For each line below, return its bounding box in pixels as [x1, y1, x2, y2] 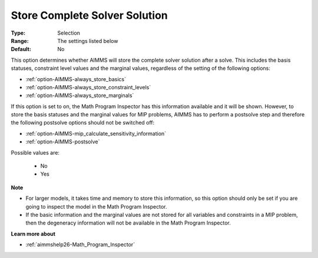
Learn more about [11, 230, 56, 237]
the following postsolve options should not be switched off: [11, 119, 155, 126]
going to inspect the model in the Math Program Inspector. [25, 203, 167, 210]
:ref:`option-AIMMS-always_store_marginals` [25, 92, 134, 99]
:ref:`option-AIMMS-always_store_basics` [25, 75, 127, 82]
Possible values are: [11, 149, 60, 156]
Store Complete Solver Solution [11, 9, 168, 22]
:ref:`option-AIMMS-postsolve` [25, 138, 100, 145]
